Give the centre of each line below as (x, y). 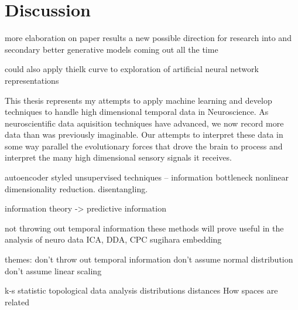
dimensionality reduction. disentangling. (76, 188)
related (17, 302)
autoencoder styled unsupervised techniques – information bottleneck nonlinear (147, 177)
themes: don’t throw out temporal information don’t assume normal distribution (149, 259)
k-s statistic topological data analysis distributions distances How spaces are (141, 290)
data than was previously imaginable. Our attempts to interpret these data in (144, 134)
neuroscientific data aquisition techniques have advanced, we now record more (144, 123)
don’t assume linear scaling (53, 270)
